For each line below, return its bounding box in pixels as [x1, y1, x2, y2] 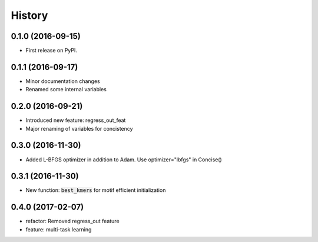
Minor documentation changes [25, 77, 100, 85]
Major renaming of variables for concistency [25, 125, 133, 132]
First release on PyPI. [25, 47, 78, 54]
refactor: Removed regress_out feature [25, 218, 120, 225]
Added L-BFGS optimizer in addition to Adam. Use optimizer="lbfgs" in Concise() [25, 156, 222, 163]
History [11, 9, 48, 22]
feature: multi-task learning [25, 226, 92, 233]
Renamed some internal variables [25, 86, 107, 93]
